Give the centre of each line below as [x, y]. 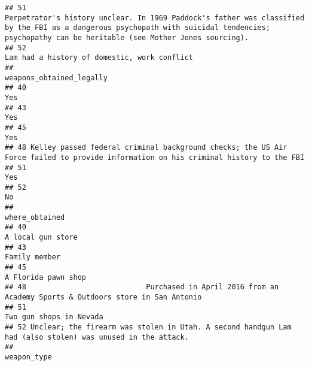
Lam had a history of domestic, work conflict [99, 58]
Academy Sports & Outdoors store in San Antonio [103, 297]
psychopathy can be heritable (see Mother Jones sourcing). [127, 37]
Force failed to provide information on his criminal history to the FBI [155, 157]
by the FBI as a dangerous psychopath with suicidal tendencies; [137, 28]
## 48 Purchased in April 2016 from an [142, 287]
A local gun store [41, 238]
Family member [33, 257]
